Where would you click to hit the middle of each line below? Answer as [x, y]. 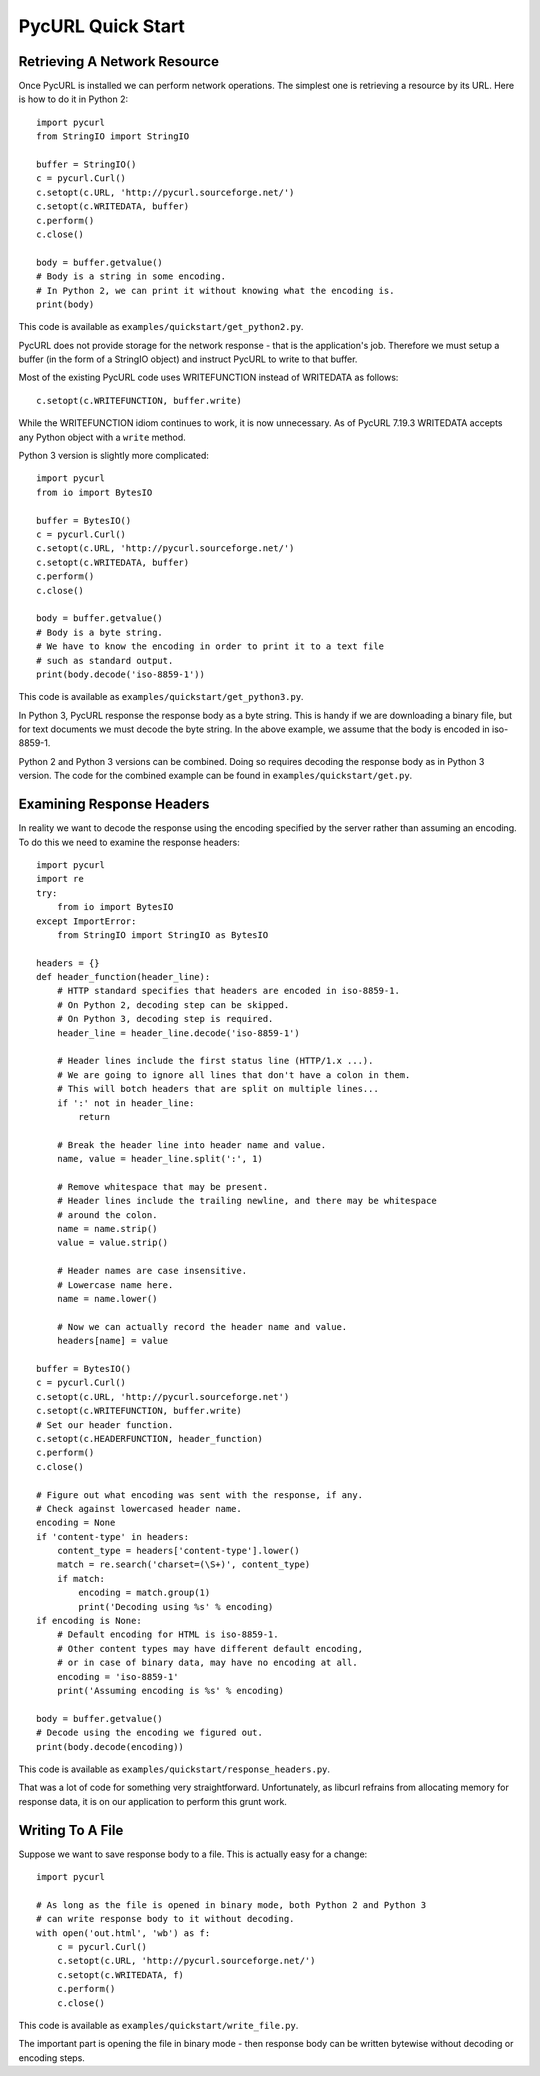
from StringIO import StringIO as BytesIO [162, 934]
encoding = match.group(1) [144, 1593]
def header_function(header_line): [123, 977]
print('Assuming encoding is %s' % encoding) [170, 1690]
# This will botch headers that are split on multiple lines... [217, 1089]
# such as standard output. [105, 660]
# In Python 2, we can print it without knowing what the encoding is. [215, 290]
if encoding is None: [89, 1621]
